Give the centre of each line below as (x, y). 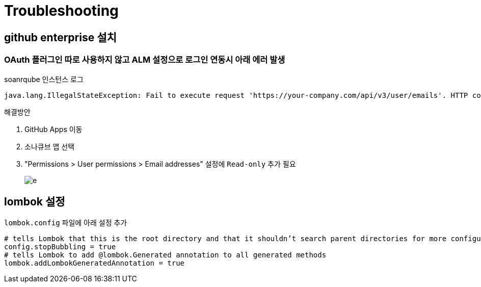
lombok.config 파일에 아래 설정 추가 (66, 223)
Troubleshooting (61, 11)
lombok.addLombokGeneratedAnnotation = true (95, 263)
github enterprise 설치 (60, 37)
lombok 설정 (35, 201)
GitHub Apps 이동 (54, 129)
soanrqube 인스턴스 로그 (44, 79)
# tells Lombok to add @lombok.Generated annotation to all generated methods (165, 255)
